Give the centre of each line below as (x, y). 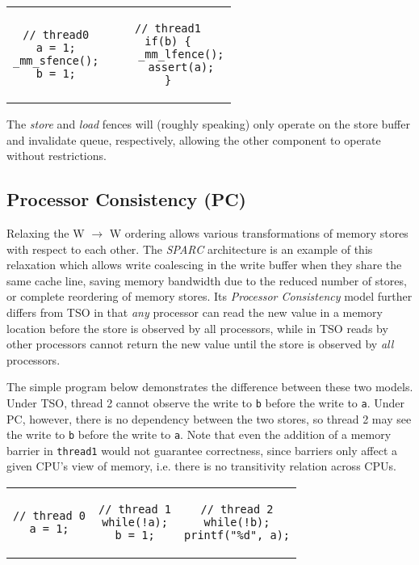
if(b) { (168, 41)
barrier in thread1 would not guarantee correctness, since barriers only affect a (202, 450)
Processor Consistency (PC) (126, 199)
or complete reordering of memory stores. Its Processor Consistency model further (209, 296)
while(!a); (135, 523)
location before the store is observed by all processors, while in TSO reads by (197, 328)
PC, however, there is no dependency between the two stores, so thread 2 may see (209, 418)
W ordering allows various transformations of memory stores (259, 232)
